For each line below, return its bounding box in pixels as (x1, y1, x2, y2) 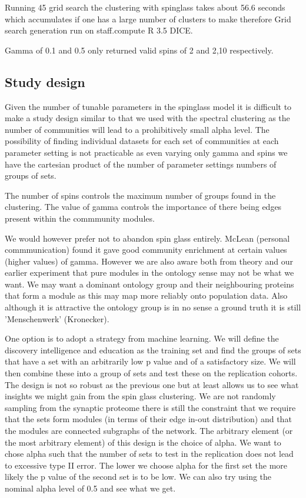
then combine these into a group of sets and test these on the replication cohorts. (5, 367, 298, 379)
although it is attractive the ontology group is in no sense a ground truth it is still (5, 301, 301, 313)
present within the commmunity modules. (5, 212, 155, 224)
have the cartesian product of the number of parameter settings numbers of (5, 158, 277, 170)
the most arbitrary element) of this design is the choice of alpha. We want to (5, 436, 281, 448)
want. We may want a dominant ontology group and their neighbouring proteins (5, 278, 294, 290)
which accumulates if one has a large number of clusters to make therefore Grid (5, 12, 291, 25)
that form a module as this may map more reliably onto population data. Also (5, 289, 288, 302)
